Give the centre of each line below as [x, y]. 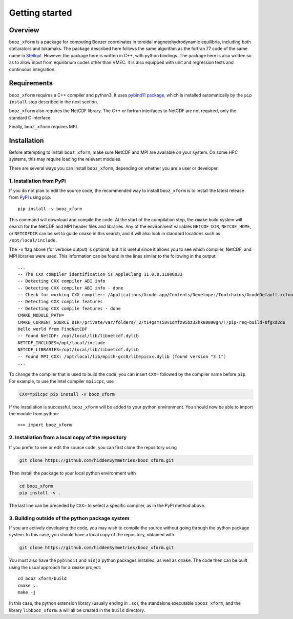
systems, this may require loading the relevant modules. [65, 159]
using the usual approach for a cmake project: [55, 567]
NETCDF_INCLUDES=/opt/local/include [62, 343]
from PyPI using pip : [30, 197]
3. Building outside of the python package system [69, 518]
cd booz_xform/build [42, 579]
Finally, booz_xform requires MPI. [43, 127]
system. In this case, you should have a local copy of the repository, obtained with [92, 535]
